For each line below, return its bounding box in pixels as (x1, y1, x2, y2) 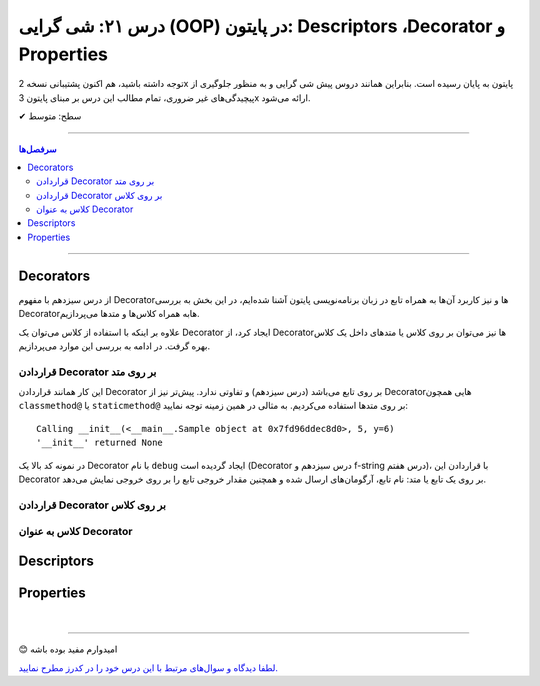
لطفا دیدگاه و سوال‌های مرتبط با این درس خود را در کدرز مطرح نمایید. (18, 661, 279, 674)
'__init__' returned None (36, 437, 164, 449)
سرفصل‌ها (18, 143, 57, 155)
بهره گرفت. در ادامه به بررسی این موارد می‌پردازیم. (18, 340, 210, 352)
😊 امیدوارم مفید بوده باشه (18, 643, 118, 655)
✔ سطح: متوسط (18, 110, 82, 122)
